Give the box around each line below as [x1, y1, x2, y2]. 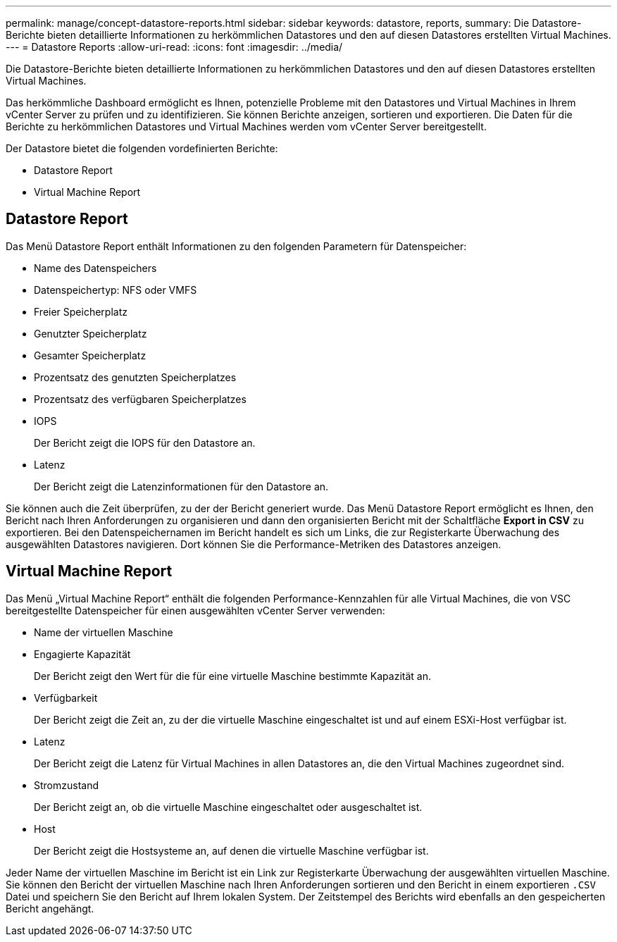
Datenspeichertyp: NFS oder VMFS [34, 283, 197, 296]
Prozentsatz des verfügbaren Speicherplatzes [34, 392, 247, 405]
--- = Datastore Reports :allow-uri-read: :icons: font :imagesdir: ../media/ [6, 41, 343, 53]
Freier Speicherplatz [34, 305, 127, 318]
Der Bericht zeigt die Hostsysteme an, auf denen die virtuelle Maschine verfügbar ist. [34, 844, 429, 857]
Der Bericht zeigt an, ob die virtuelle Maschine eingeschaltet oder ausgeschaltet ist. [34, 800, 423, 813]
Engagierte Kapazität [34, 647, 131, 660]
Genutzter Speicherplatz [34, 327, 147, 340]
